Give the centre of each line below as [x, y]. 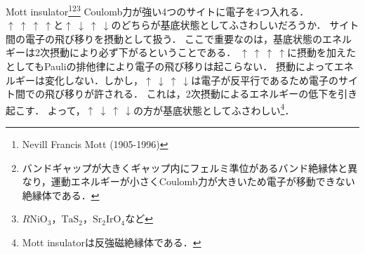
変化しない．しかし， [94, 80]
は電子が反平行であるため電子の [265, 80]
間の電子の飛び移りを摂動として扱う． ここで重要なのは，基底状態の [164, 38]
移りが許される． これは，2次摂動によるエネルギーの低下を [201, 94]
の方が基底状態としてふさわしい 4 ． [214, 109]
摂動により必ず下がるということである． [143, 52]
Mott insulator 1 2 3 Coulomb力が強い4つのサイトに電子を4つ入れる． [158, 10]
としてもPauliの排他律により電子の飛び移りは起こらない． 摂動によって [170, 66]
